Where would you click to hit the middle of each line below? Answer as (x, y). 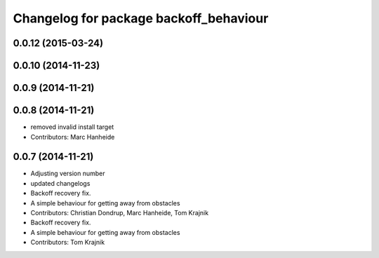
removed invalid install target (72, 127)
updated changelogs (60, 183)
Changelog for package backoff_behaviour (141, 18)
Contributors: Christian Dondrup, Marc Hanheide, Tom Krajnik (120, 212)
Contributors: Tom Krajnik (68, 243)
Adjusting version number (68, 174)
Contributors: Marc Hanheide (73, 137)
